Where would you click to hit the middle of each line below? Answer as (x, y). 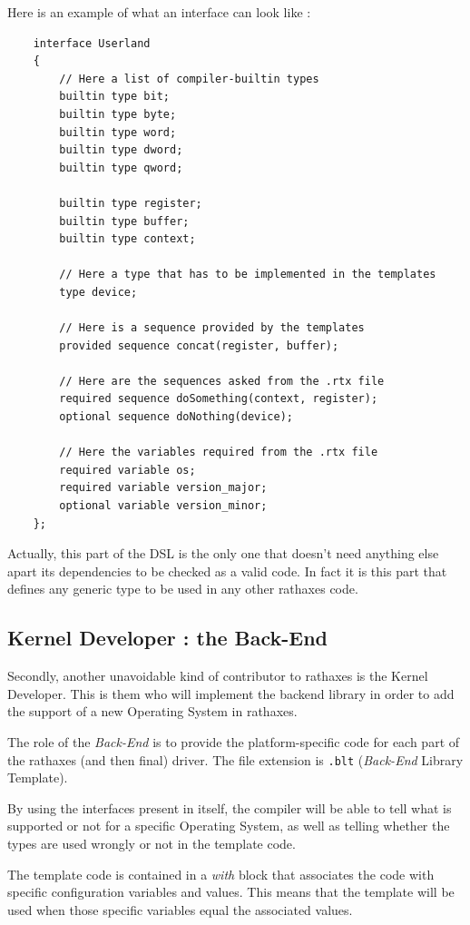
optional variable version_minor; (163, 506)
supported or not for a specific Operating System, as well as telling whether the (229, 826)
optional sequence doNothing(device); (176, 417)
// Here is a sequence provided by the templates (212, 328)
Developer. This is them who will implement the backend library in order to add (231, 693)
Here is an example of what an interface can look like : (159, 12)
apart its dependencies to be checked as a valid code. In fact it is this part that (227, 571)
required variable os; (127, 470)
